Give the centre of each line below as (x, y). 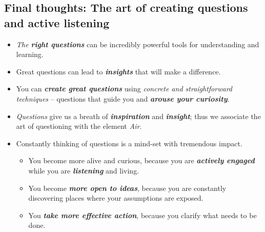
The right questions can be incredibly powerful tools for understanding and (138, 44)
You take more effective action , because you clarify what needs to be (142, 215)
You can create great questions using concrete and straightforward (124, 89)
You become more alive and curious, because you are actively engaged (141, 160)
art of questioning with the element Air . (79, 126)
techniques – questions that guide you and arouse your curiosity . (123, 98)
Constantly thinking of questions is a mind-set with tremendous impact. (129, 143)
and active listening (57, 22)
